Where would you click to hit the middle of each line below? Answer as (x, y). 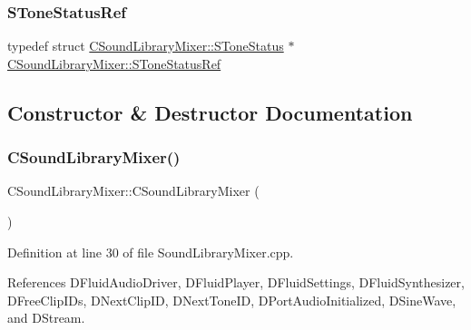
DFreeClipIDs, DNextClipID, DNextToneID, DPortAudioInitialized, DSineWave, (232, 300)
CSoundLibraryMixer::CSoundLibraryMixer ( (133, 191)
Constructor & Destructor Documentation (210, 112)
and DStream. (46, 318)
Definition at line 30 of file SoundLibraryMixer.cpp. (151, 252)
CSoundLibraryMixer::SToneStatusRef (114, 63)
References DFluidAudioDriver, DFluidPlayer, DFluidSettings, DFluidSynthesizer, (236, 282)
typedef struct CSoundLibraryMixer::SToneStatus (146, 46)
